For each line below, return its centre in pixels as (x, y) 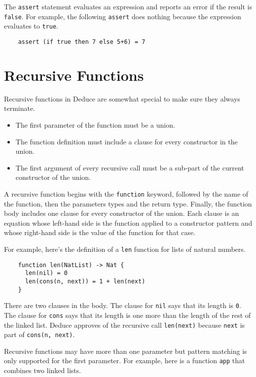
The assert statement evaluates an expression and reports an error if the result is (128, 6)
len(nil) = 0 (46, 273)
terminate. (20, 108)
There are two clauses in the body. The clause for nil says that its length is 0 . (123, 305)
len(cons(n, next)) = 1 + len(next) (85, 281)
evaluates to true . (31, 26)
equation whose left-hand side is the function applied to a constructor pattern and (128, 223)
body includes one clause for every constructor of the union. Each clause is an (122, 213)
